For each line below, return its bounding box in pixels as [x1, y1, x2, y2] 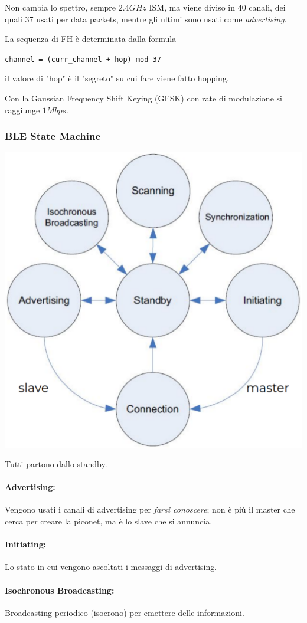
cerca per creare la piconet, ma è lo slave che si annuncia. [5, 515, 213, 527]
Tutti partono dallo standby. [5, 458, 107, 470]
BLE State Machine [5, 129, 101, 143]
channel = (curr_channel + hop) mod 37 [5, 55, 161, 64]
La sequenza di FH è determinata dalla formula [5, 32, 177, 45]
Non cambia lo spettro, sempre [5, 1, 116, 13]
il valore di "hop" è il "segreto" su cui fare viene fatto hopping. [5, 72, 229, 84]
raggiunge [5, 103, 40, 116]
